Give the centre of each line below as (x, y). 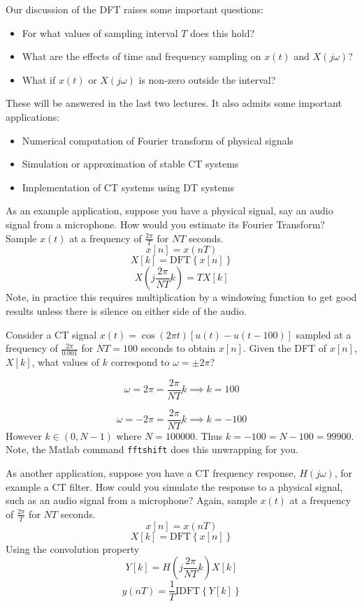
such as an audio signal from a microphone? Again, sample (131, 500)
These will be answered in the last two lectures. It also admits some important (174, 103)
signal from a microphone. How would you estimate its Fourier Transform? (165, 224)
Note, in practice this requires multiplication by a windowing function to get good (181, 297)
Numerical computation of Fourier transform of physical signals (158, 140)
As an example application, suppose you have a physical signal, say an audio (169, 210)
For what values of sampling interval (100, 32)
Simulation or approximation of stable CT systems (130, 164)
